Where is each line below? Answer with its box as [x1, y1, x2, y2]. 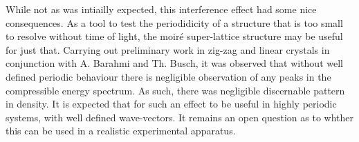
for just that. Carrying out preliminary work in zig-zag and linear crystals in [6, 42, 330, 57]
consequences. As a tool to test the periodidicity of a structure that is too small [6, 15, 343, 30]
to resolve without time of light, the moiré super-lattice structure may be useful [6, 29, 343, 43]
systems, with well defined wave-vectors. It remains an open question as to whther [6, 110, 354, 124]
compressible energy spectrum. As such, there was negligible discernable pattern [6, 83, 345, 97]
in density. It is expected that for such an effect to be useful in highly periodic [6, 97, 337, 111]
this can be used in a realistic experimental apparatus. [6, 123, 236, 138]
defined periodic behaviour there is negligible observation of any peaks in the [6, 69, 331, 83]
